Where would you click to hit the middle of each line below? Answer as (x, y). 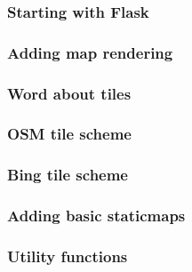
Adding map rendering (90, 52)
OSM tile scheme (69, 134)
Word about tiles (69, 93)
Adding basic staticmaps (96, 216)
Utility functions (68, 256)
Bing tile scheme (68, 175)
